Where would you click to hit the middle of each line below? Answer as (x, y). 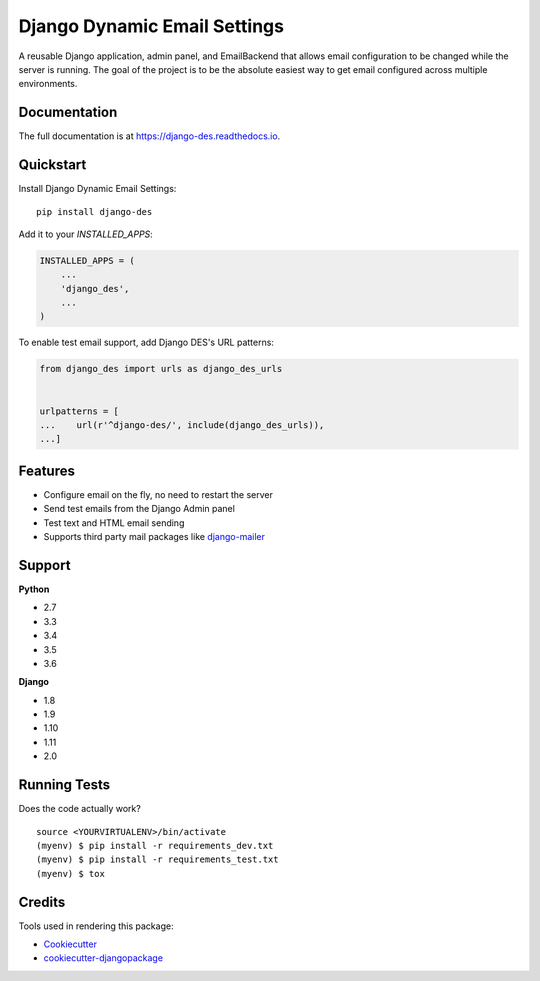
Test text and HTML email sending (114, 522)
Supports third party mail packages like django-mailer (154, 537)
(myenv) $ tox (70, 873)
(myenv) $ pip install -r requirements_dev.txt (155, 845)
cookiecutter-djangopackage (103, 958)
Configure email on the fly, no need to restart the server (158, 494)
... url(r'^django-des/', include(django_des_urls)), (182, 425)
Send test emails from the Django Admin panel (139, 509)
